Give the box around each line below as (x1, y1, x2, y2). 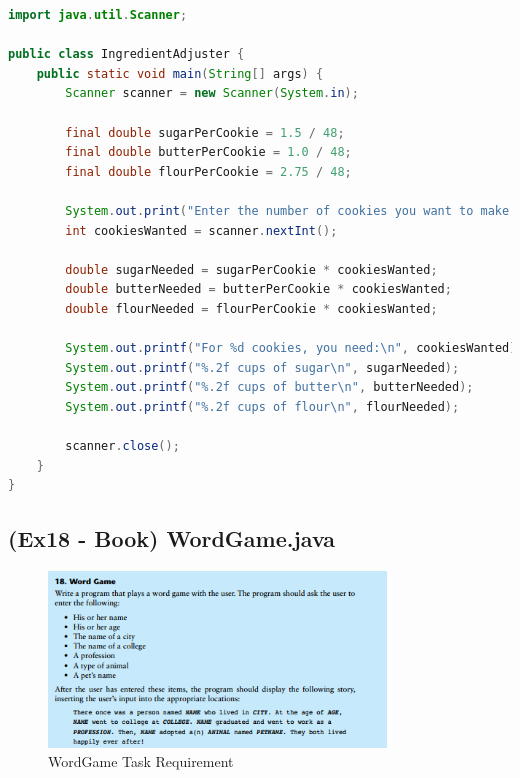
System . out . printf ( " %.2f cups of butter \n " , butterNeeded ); (65, 380, 474, 395)
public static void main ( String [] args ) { (36, 66, 324, 81)
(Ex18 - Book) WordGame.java (8, 523, 336, 554)
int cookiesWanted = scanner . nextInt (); (65, 223, 338, 238)
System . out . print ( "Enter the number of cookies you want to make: (65, 203, 517, 218)
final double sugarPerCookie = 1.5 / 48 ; (65, 125, 345, 140)
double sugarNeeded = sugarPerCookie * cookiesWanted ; (65, 262, 438, 277)
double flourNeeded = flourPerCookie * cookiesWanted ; (65, 301, 438, 316)
